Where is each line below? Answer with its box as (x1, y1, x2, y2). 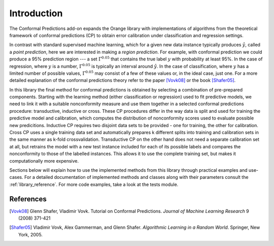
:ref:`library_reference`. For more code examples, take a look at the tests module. (9, 181, 179, 188)
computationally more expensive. (9, 158, 79, 164)
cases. (9, 174, 23, 180)
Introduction (9, 8, 63, 19)
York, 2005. (18, 231, 43, 237)
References (9, 195, 47, 203)
